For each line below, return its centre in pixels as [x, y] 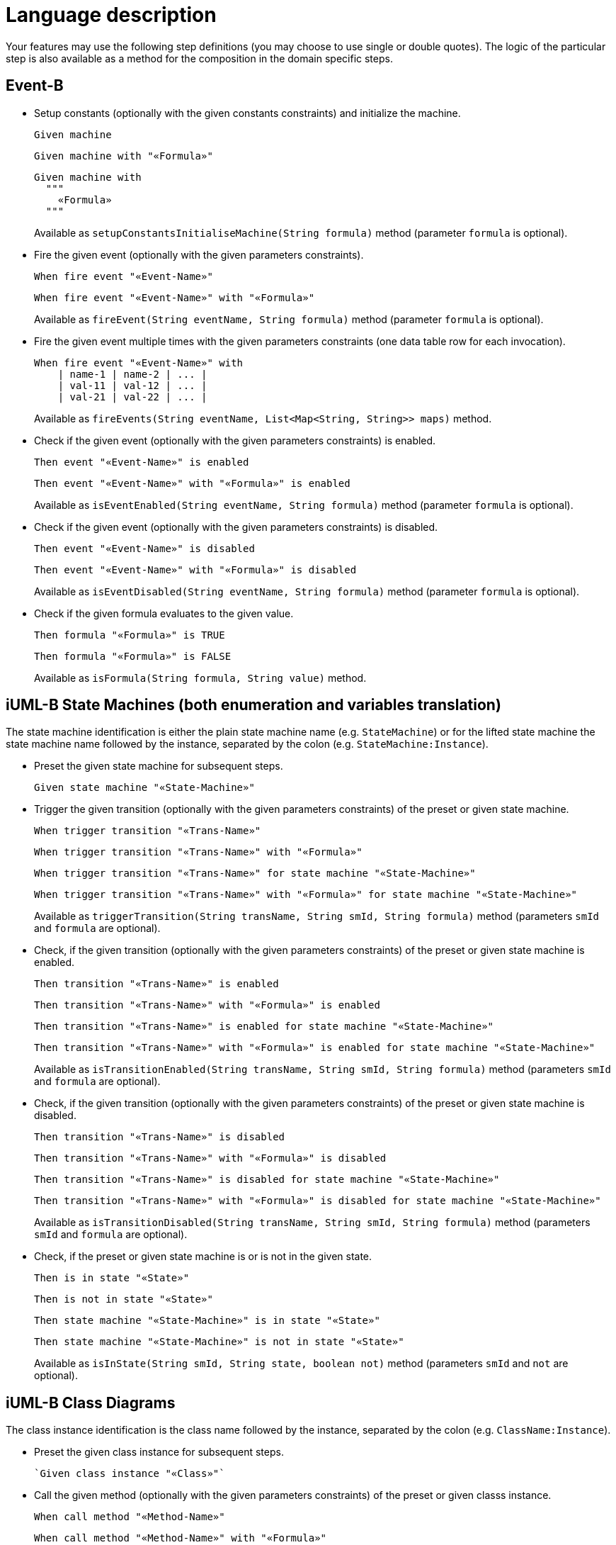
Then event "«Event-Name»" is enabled [142, 462]
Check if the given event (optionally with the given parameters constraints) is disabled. [236, 527]
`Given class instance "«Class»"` [130, 1474]
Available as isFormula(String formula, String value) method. [200, 678]
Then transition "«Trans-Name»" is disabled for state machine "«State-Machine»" [267, 1180]
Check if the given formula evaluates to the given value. [164, 613]
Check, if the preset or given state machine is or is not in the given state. [203, 1257]
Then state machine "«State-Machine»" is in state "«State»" [207, 1321]
